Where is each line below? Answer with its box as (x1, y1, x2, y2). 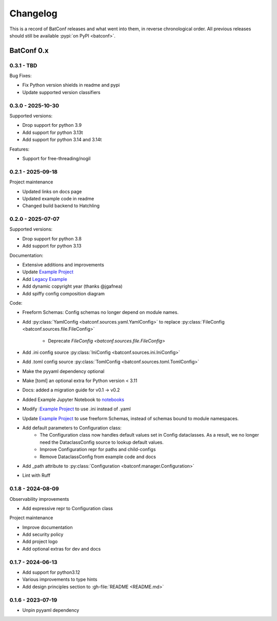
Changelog (9, 8, 57, 19)
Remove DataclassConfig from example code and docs (39, 454, 156, 460)
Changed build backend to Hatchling (22, 203, 100, 209)
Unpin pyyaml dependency (22, 607, 80, 613)
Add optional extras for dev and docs (22, 545, 101, 552)
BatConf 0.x (9, 46, 49, 55)
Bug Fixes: (9, 72, 32, 79)
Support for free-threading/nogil (22, 155, 91, 161)
